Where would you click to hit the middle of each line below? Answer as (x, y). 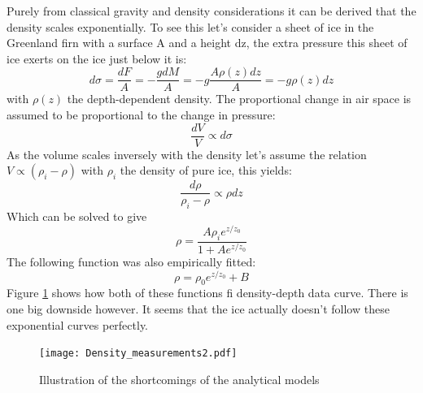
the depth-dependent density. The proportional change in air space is (239, 99)
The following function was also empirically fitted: (131, 261)
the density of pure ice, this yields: (206, 170)
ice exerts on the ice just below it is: (97, 58)
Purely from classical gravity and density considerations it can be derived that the (211, 11)
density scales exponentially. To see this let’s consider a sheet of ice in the (190, 26)
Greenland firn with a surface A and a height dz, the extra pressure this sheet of (207, 43)
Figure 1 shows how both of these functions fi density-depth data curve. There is (207, 293)
